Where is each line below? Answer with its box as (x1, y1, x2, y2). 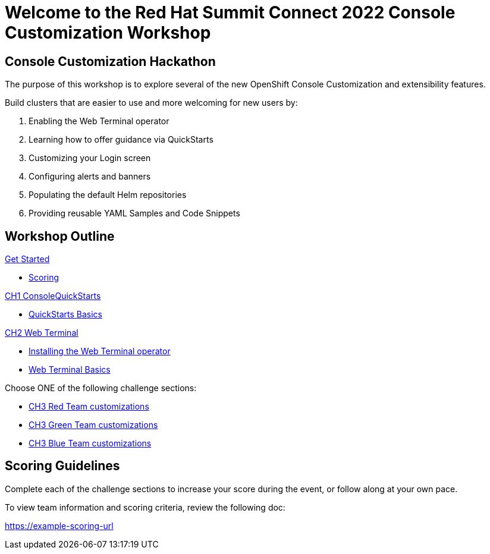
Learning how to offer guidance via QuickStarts (29, 134, 213, 145)
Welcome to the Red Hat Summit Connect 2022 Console (5, 2, 456, 23)
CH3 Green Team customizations (29, 420, 158, 430)
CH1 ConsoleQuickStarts (5, 291, 101, 301)
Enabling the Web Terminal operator (29, 116, 169, 127)
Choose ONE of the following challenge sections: (5, 383, 197, 394)
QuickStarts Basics (29, 309, 102, 320)
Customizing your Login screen (29, 153, 151, 163)
